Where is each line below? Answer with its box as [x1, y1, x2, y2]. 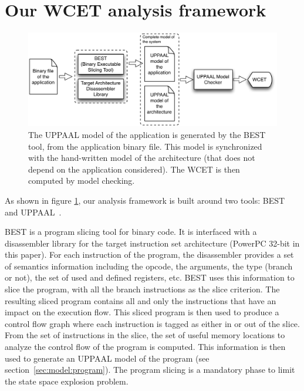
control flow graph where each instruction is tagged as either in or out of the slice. [5, 317, 300, 329]
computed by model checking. [28, 174, 135, 187]
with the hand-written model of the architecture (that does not [28, 151, 255, 164]
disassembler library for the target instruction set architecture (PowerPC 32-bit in [5, 237, 300, 249]
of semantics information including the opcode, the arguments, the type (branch [5, 259, 293, 272]
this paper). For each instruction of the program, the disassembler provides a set [5, 248, 294, 261]
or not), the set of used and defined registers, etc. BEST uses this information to [5, 271, 295, 284]
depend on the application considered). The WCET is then [28, 163, 240, 175]
